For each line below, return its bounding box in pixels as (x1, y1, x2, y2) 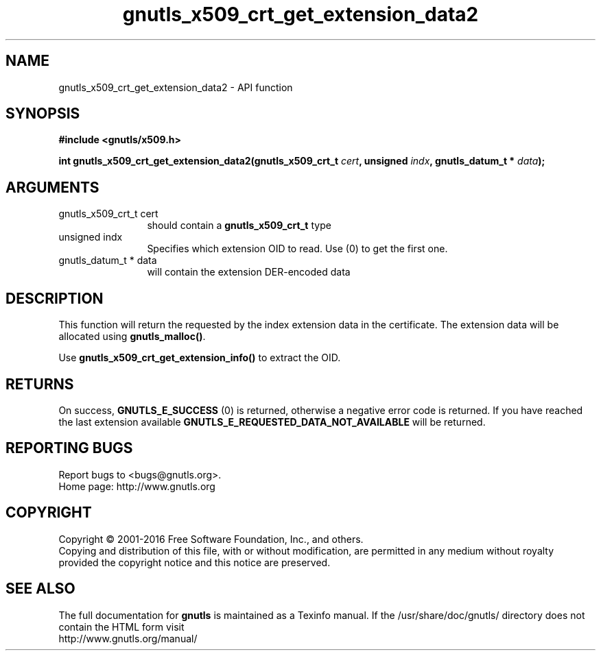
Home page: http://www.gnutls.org (58, 480, 215, 492)
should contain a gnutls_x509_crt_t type (147, 219, 331, 232)
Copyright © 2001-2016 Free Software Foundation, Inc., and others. (58, 533, 364, 545)
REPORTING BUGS (5, 439, 133, 457)
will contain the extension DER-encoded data (147, 266, 351, 278)
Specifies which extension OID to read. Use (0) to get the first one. (147, 243, 448, 255)
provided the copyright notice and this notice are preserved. (58, 556, 331, 568)
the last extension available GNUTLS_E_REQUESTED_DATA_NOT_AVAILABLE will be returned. (58, 415, 486, 428)
